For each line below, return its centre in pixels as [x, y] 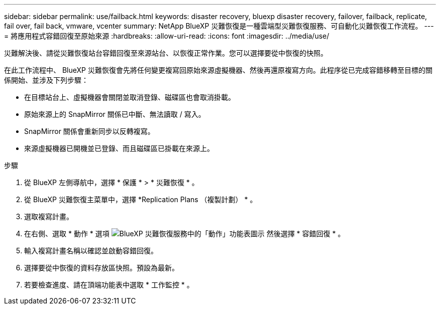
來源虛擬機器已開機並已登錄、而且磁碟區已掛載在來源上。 [119, 148]
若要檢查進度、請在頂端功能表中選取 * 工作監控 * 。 [109, 285]
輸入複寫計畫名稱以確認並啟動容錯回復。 [91, 251]
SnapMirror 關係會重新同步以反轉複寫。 [89, 131]
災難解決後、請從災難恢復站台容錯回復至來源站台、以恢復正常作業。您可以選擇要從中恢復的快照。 [166, 53]
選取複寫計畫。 [49, 216]
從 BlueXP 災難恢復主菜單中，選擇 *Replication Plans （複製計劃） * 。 [141, 199]
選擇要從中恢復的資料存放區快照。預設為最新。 [101, 268]
